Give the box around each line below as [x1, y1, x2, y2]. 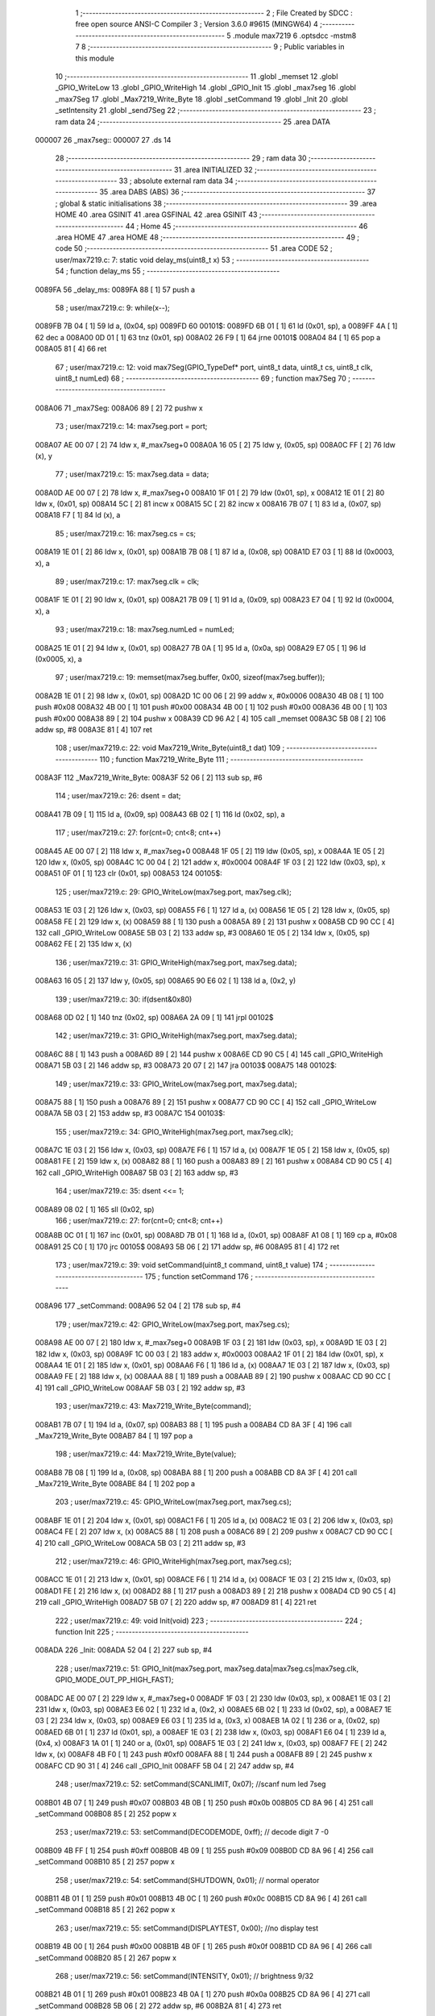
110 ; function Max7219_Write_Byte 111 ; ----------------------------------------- [99, 754, 364, 764]
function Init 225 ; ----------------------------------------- [55, 1627, 249, 1636]
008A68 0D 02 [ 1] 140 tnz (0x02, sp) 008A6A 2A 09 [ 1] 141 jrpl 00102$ [35, 1012, 274, 1022]
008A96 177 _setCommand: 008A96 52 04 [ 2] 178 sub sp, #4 [35, 1301, 241, 1310]
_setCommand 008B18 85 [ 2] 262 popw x [35, 1905, 176, 1914]
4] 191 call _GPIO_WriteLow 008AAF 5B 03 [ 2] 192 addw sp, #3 [35, 1383, 246, 1393]
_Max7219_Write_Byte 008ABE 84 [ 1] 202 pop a [35, 1479, 196, 1489]
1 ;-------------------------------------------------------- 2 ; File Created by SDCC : [75, 8, 354, 18]
